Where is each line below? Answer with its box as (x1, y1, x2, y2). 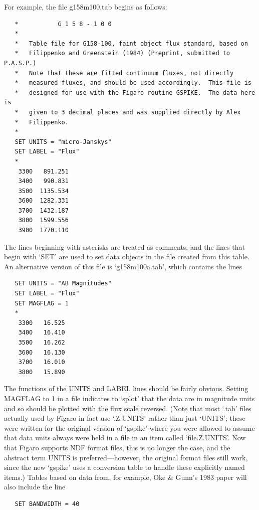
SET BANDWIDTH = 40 (15, 500, 80, 507)
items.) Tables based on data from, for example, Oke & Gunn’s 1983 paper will (4, 471, 247, 482)
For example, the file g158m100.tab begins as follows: (4, 2, 167, 12)
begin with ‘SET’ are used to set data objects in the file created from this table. (4, 251, 249, 262)
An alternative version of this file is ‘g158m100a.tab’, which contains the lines (4, 261, 242, 271)
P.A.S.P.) (4, 59, 37, 67)
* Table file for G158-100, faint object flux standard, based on (15, 40, 248, 47)
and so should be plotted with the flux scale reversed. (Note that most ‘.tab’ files (4, 403, 251, 413)
